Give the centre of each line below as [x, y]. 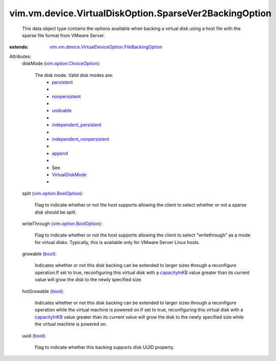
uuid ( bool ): [34, 336]
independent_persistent [77, 125]
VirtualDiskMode [69, 174]
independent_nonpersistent [81, 139]
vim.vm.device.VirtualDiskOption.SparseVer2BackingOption [140, 13]
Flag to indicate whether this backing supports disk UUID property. [105, 347]
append [60, 153]
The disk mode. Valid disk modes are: [74, 75]
